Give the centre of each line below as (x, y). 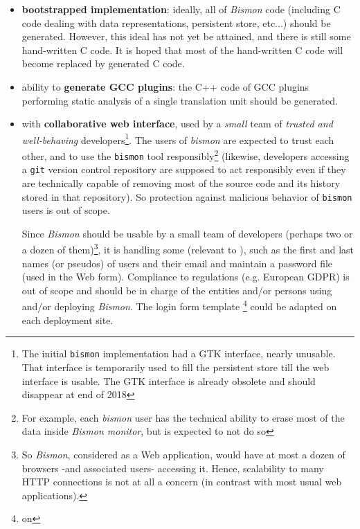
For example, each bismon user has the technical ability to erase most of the (183, 417)
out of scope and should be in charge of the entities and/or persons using (177, 290)
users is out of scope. (66, 210)
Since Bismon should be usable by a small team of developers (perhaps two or (187, 233)
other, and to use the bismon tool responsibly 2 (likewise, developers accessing (186, 155)
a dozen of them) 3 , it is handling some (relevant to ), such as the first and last (188, 249)
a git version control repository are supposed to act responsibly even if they (184, 169)
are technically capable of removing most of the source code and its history (181, 182)
